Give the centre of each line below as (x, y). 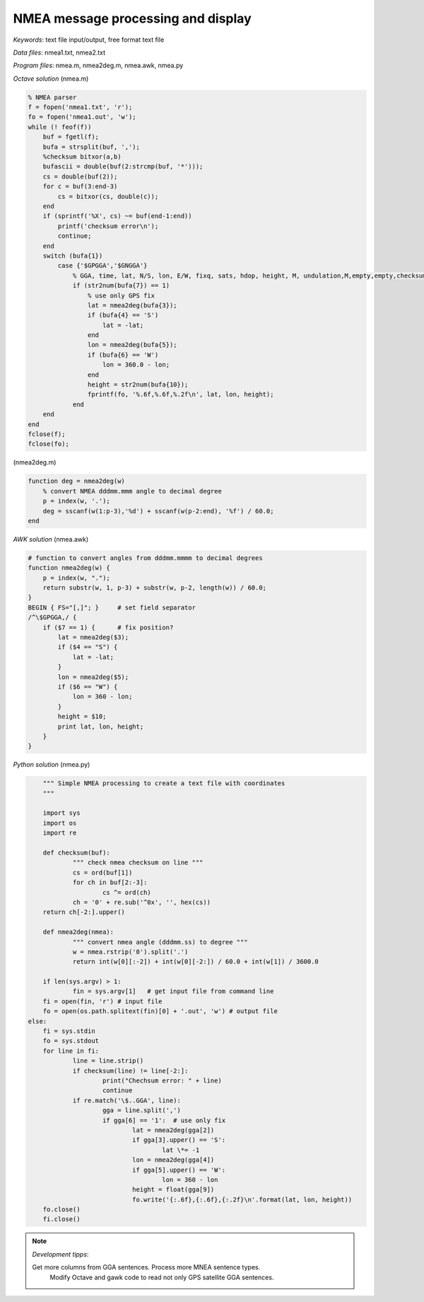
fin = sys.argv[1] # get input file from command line (173, 992)
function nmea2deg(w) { (69, 568)
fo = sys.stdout (71, 1041)
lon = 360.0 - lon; (136, 365)
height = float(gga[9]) (173, 1190)
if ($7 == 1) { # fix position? (108, 627)
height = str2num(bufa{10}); (138, 385)
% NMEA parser (52, 97)
